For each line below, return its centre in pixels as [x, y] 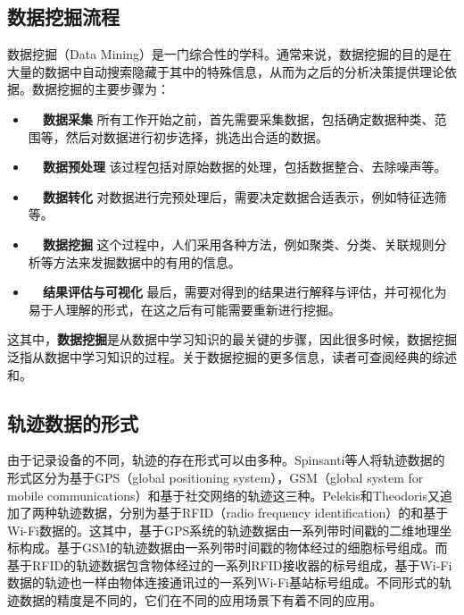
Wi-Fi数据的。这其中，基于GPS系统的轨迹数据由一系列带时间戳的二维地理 [224, 530]
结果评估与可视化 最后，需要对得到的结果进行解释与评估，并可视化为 [244, 292]
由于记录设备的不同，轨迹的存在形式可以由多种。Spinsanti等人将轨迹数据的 [226, 460]
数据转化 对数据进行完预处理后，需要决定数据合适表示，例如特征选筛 [244, 196]
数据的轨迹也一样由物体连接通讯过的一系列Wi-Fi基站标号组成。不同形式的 [223, 582]
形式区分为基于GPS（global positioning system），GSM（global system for [215, 477]
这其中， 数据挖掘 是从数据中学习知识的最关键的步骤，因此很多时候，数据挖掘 [232, 339]
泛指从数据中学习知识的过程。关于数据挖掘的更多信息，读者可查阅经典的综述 [232, 356]
